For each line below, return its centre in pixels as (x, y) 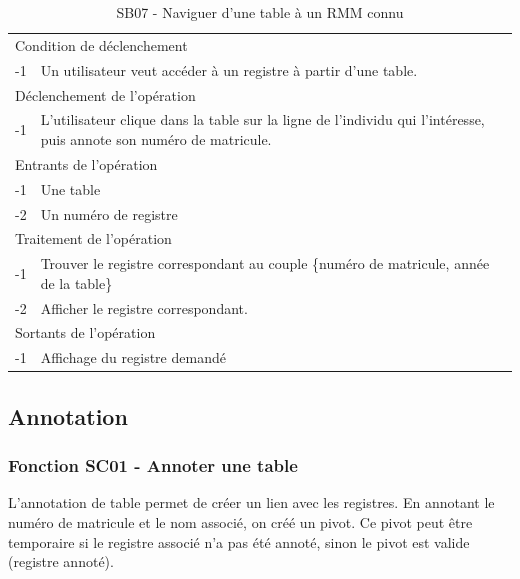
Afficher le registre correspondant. (144, 307)
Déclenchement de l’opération (105, 94)
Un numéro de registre (109, 213)
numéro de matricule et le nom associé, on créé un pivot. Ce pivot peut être (240, 522)
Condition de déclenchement (101, 44)
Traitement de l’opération (93, 238)
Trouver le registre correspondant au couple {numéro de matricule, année (265, 263)
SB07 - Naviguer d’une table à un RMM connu (260, 12)
